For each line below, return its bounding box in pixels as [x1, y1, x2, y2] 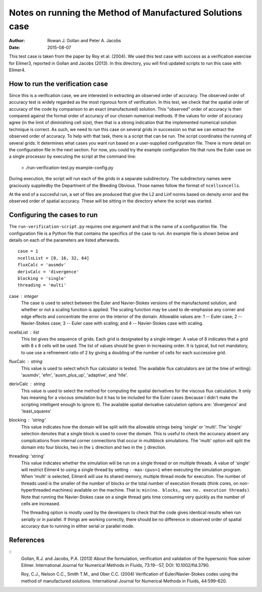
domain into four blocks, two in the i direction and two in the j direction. [21, 444, 166, 450]
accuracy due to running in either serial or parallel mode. [21, 523, 134, 529]
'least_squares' [21, 408, 51, 414]
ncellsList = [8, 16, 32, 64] [17, 255, 90, 261]
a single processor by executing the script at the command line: [9, 153, 136, 160]
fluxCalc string [9, 359, 43, 364]
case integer [9, 293, 38, 299]
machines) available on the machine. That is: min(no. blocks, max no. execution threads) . [51, 487, 251, 493]
